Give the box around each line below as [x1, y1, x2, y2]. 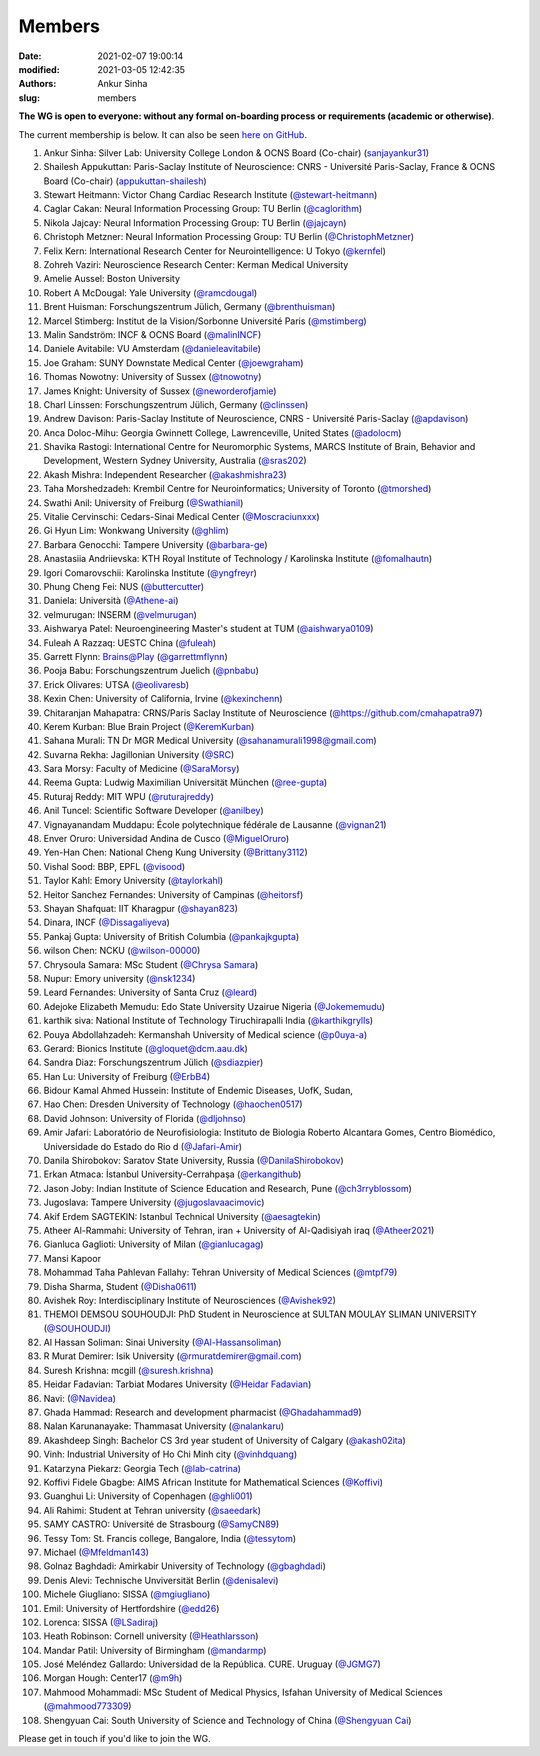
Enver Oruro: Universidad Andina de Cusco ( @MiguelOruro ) [43, 833, 290, 845]
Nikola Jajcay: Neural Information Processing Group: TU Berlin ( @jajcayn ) [43, 216, 347, 229]
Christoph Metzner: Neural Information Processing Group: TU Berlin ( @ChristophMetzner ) [43, 231, 415, 243]
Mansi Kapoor [43, 1252, 102, 1264]
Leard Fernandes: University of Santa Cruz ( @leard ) [43, 986, 258, 999]
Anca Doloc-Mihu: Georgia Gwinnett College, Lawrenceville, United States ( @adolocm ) [43, 426, 402, 439]
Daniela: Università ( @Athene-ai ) [43, 595, 179, 607]
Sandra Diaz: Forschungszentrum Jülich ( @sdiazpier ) [43, 1056, 264, 1069]
